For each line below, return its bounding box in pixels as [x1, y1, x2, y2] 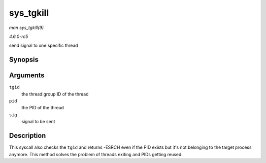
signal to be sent [21, 119, 55, 125]
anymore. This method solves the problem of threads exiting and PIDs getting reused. [9, 151, 183, 157]
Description [9, 131, 46, 140]
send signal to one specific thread [9, 42, 78, 49]
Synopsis [9, 56, 39, 64]
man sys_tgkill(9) [9, 25, 44, 31]
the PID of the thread [21, 105, 64, 111]
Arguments [9, 71, 45, 80]
